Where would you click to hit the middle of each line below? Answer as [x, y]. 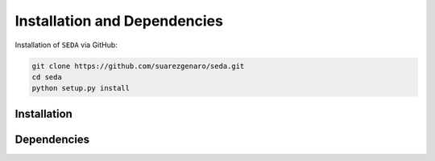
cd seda [47, 77]
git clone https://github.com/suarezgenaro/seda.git [138, 66]
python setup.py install [81, 89]
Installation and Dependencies [119, 21]
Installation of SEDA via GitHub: [66, 45]
